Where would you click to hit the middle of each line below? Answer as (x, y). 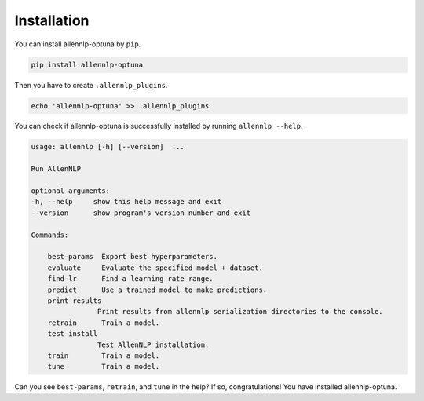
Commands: (50, 235)
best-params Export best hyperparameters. (132, 257)
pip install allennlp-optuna (87, 64)
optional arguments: (70, 191)
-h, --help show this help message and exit (126, 202)
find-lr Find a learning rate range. (130, 279)
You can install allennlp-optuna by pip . (78, 44)
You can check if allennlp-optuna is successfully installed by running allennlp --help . (159, 126)
